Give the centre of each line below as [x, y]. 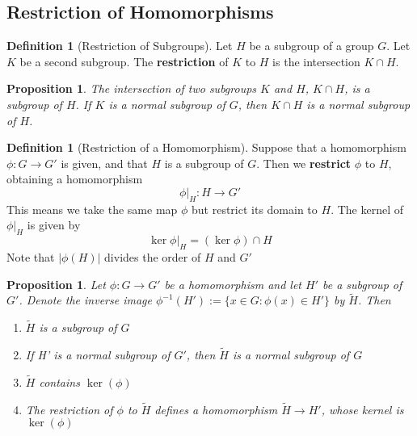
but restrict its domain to [255, 209]
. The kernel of [367, 209]
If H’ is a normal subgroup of [98, 354]
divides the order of [153, 256]
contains [59, 381]
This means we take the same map [92, 209]
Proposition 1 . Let [56, 284]
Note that [31, 256]
